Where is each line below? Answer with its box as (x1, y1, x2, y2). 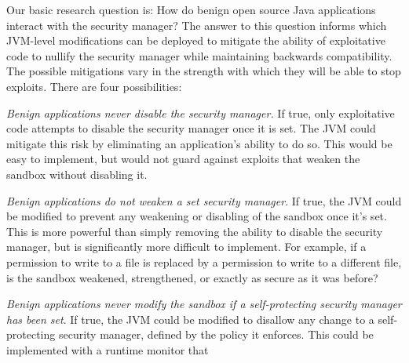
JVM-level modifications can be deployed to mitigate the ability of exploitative (6, 32, 385, 49)
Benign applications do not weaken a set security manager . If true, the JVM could (6, 192, 402, 209)
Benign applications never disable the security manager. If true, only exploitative (6, 104, 395, 121)
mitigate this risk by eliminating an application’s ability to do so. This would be (6, 135, 393, 151)
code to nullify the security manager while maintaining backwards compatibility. (6, 47, 393, 64)
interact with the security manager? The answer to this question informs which (6, 16, 387, 33)
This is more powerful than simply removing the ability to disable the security (6, 223, 383, 239)
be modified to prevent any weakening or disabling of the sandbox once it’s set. (6, 208, 387, 224)
